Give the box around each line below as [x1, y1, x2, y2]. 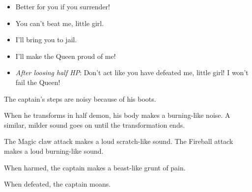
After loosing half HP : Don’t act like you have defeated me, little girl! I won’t [15, 67, 249, 78]
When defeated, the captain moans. [4, 179, 111, 189]
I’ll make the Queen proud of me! [15, 51, 116, 61]
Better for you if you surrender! [15, 1, 111, 11]
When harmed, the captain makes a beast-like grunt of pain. [4, 162, 186, 172]
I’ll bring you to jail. [15, 34, 77, 45]
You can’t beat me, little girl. [15, 18, 104, 28]
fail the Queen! [15, 77, 60, 87]
